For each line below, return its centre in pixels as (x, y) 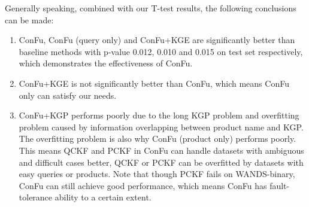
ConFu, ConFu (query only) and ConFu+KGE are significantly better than (157, 40)
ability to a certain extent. (103, 197)
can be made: (29, 19)
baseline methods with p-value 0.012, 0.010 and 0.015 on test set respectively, (161, 51)
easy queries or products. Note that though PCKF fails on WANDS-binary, (157, 174)
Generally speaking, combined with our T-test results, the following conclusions (151, 8)
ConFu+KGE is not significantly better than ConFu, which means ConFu (154, 83)
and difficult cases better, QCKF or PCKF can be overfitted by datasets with (161, 162)
